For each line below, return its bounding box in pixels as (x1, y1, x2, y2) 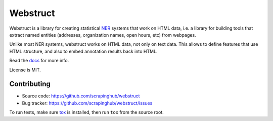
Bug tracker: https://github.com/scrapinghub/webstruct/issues (22, 100, 153, 106)
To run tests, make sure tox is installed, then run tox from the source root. (9, 109, 164, 115)
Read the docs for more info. (9, 58, 69, 64)
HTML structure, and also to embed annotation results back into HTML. (9, 48, 158, 54)
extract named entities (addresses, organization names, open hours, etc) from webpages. (9, 32, 197, 38)
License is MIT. (9, 67, 41, 73)
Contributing (9, 80, 51, 88)
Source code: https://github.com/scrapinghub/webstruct (22, 93, 140, 99)
